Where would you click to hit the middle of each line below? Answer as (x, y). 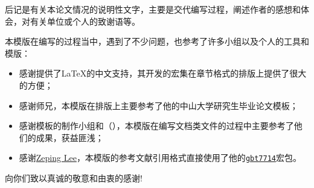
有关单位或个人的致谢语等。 (85, 21)
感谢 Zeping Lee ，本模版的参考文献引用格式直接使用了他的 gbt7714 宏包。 (160, 158)
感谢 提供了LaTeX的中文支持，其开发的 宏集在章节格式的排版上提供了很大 (163, 73)
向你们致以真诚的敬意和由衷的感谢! (74, 178)
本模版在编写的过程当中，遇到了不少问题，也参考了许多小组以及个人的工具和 (157, 41)
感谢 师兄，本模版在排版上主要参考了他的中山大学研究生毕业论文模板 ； (159, 105)
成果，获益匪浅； (70, 137)
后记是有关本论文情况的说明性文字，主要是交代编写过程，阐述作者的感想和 (153, 9)
